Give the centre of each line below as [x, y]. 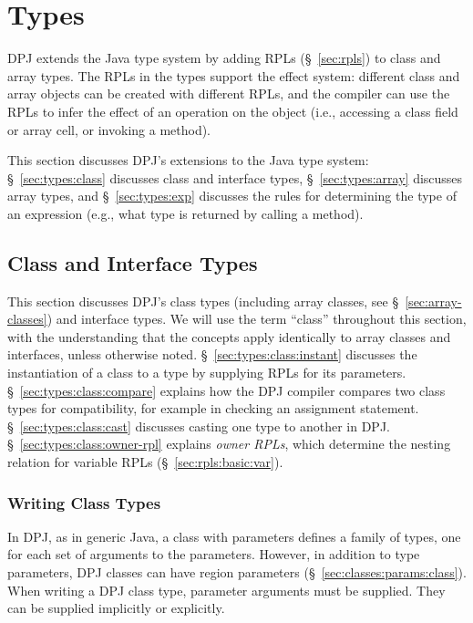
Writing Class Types [84, 502]
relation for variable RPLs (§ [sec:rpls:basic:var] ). [145, 462]
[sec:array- [433, 301]
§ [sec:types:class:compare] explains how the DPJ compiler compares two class [226, 390]
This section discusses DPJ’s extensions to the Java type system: [188, 160]
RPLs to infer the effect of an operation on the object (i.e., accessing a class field [233, 111]
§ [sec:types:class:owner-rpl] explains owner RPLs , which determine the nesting [229, 444]
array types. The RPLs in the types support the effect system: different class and [234, 75]
